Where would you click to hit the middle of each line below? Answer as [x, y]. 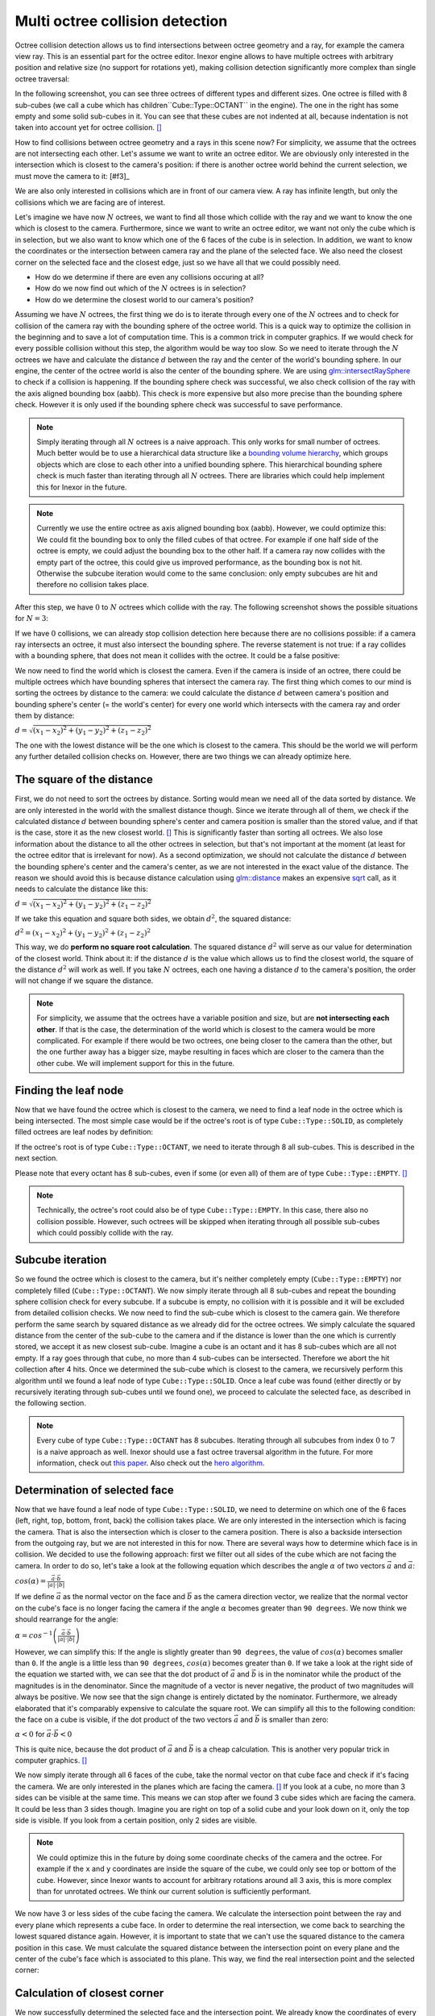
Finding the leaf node [69, 1090]
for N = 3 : [31, 619]
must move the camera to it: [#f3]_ [72, 176]
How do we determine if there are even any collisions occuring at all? [150, 277]
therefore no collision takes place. [93, 585]
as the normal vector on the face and [124, 1597]
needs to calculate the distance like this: [81, 889]
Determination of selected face [95, 1490]
